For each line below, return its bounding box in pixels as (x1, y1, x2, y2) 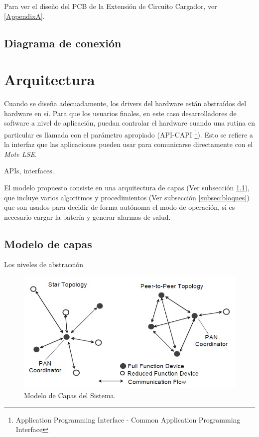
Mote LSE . (4, 148, 37, 159)
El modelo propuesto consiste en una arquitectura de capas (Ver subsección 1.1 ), (4, 182, 250, 192)
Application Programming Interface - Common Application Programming (15, 414, 241, 425)
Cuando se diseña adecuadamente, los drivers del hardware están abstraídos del (4, 98, 247, 109)
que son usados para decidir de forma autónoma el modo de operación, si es (4, 202, 235, 212)
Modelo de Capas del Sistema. (24, 390, 116, 401)
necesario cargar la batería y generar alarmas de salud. (4, 211, 171, 222)
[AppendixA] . (4, 10, 45, 21)
